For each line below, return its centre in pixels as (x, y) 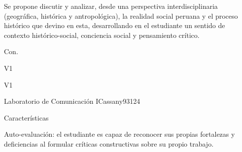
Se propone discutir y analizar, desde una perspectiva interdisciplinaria (111, 6)
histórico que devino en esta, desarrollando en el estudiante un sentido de (115, 25)
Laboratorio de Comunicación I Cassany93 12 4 (72, 101)
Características (26, 117)
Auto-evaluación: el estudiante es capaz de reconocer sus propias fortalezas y (120, 134)
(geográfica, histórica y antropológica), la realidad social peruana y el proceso (121, 15)
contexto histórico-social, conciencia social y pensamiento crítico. (102, 35)
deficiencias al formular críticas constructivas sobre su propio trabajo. (109, 143)
